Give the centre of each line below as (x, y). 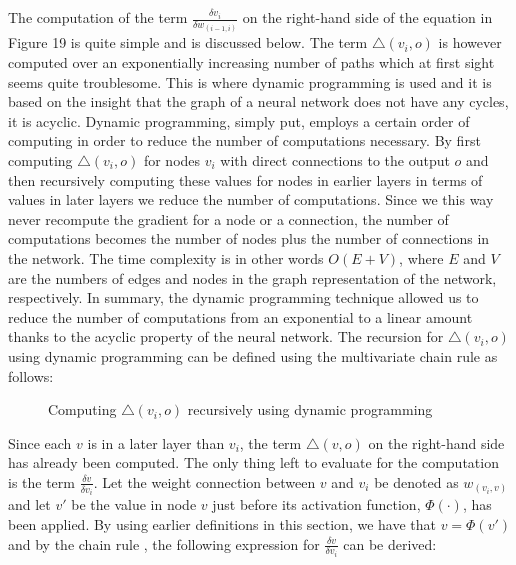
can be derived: (390, 543)
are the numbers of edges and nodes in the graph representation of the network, (252, 277)
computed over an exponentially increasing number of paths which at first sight (251, 62)
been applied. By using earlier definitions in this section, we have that (222, 524)
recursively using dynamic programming (310, 409)
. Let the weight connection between (204, 481)
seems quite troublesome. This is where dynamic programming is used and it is (250, 81)
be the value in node (134, 504)
